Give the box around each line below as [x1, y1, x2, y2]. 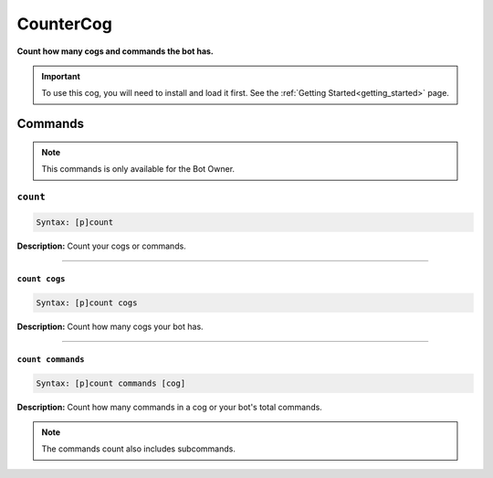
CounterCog [16, 14, 113, 34]
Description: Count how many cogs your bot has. [16, 321, 205, 332]
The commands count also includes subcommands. [41, 443, 236, 454]
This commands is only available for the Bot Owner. [41, 164, 236, 175]
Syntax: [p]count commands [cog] [36, 377, 186, 388]
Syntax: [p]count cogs [36, 297, 138, 308]
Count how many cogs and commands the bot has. [16, 46, 215, 57]
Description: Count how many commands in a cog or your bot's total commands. [16, 401, 323, 412]
